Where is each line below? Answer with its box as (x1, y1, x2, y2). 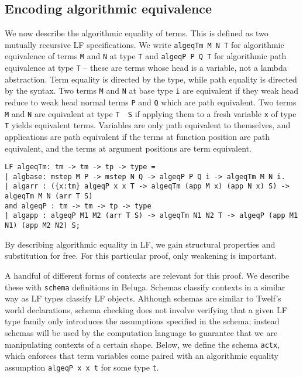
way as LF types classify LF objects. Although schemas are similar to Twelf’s (5, 292, 281, 304)
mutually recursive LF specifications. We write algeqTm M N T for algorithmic (5, 38, 284, 50)
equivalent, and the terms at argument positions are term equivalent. (5, 142, 252, 154)
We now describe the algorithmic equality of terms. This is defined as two (5, 27, 268, 39)
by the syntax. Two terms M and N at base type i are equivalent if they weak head (5, 84, 299, 97)
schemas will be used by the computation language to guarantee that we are (5, 326, 278, 338)
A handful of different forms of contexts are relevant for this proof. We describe (5, 269, 290, 281)
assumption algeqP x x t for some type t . (5, 361, 159, 373)
